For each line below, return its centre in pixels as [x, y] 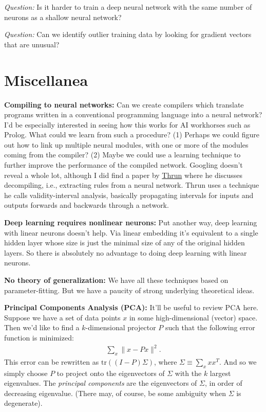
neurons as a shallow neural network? [63, 17]
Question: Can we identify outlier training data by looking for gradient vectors [128, 34]
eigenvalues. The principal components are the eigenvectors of [101, 383]
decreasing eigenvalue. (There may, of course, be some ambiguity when [115, 393]
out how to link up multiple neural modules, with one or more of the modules [126, 144]
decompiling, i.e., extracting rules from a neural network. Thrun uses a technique [132, 185]
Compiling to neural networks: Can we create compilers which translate [124, 104]
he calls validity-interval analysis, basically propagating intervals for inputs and [129, 195]
